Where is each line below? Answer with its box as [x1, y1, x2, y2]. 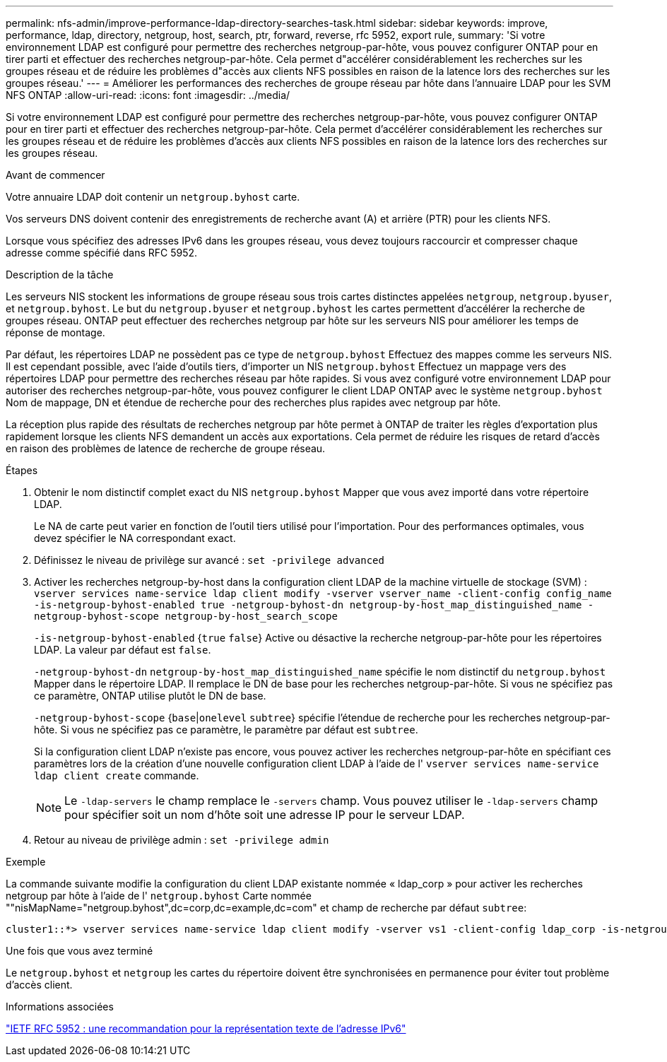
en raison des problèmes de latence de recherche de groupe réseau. [6, 442, 326, 454]
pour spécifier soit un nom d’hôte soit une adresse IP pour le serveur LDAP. [64, 808, 465, 822]
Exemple [6, 856, 46, 868]
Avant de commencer [6, 169, 105, 181]
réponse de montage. [6, 326, 105, 338]
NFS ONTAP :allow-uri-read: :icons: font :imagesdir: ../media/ [6, 89, 290, 101]
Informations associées [6, 1001, 114, 1013]
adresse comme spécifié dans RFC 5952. [6, 247, 198, 259]
